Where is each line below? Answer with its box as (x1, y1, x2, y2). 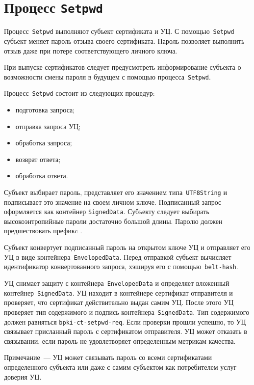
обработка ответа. (15, 170, 68, 181)
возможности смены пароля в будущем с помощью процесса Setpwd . (4, 71, 211, 82)
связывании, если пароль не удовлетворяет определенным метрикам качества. (4, 335, 236, 346)
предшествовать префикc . (4, 225, 82, 236)
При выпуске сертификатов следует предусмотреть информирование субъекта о (4, 62, 241, 72)
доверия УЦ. (4, 371, 42, 382)
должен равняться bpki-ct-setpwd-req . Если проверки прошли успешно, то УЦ (4, 316, 246, 327)
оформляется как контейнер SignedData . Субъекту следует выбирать (4, 206, 209, 217)
